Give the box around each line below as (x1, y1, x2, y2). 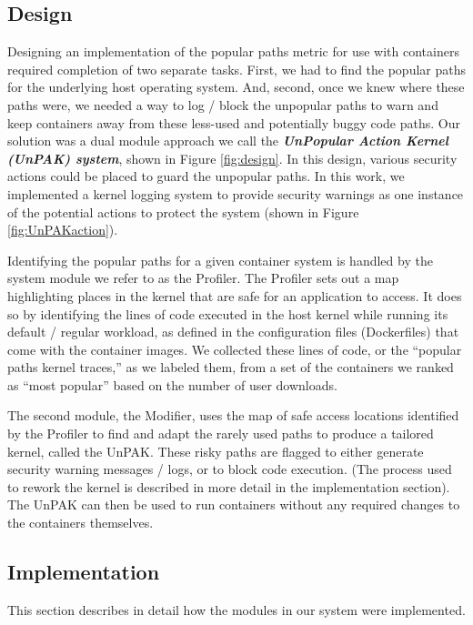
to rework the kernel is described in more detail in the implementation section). (7, 477, 450, 496)
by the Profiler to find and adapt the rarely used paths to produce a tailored (7, 424, 434, 443)
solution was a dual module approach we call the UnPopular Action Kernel (7, 131, 448, 150)
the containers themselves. (7, 513, 154, 532)
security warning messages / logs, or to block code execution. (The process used (7, 459, 452, 479)
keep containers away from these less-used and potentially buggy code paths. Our (7, 113, 460, 132)
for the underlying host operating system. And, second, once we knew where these (7, 77, 465, 96)
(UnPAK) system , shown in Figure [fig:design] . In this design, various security (7, 148, 458, 167)
